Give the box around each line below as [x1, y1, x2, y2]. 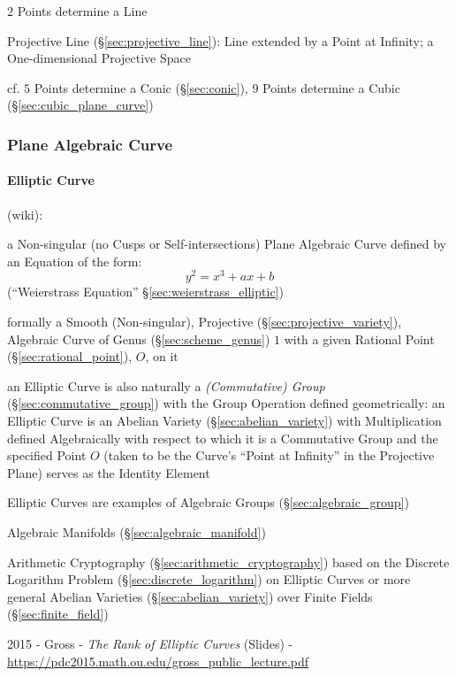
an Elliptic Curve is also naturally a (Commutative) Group [7, 376, 325, 395]
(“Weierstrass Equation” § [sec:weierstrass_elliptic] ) [7, 282, 284, 301]
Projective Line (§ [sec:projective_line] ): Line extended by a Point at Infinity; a [7, 31, 434, 50]
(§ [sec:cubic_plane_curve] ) [7, 96, 154, 114]
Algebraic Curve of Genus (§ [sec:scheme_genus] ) [7, 329, 270, 348]
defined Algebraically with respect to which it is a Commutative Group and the [7, 428, 438, 447]
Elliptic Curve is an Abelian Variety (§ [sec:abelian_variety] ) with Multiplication [7, 412, 442, 430]
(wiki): [7, 204, 43, 223]
